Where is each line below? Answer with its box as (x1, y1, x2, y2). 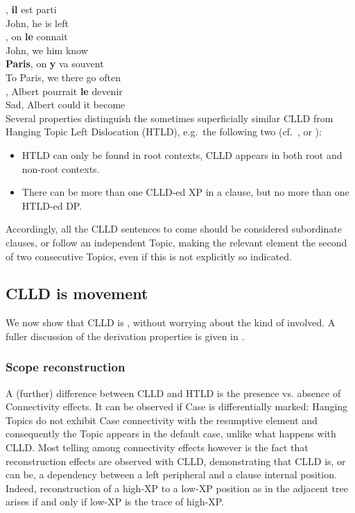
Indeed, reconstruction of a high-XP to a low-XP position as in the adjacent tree (6, 480, 348, 495)
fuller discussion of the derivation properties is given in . (6, 328, 245, 343)
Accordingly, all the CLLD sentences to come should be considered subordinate (6, 221, 342, 236)
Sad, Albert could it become (6, 97, 125, 112)
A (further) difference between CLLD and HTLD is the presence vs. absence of (6, 385, 341, 400)
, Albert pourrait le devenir (6, 83, 123, 98)
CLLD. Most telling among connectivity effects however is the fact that (6, 440, 309, 455)
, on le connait (6, 29, 68, 44)
